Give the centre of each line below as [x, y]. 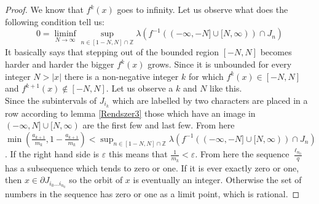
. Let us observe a [140, 88]
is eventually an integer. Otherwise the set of [217, 180]
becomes [276, 52]
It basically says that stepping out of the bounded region [112, 52]
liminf [65, 34]
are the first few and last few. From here [159, 125]
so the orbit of [96, 180]
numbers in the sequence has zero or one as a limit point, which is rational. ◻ [152, 193]
